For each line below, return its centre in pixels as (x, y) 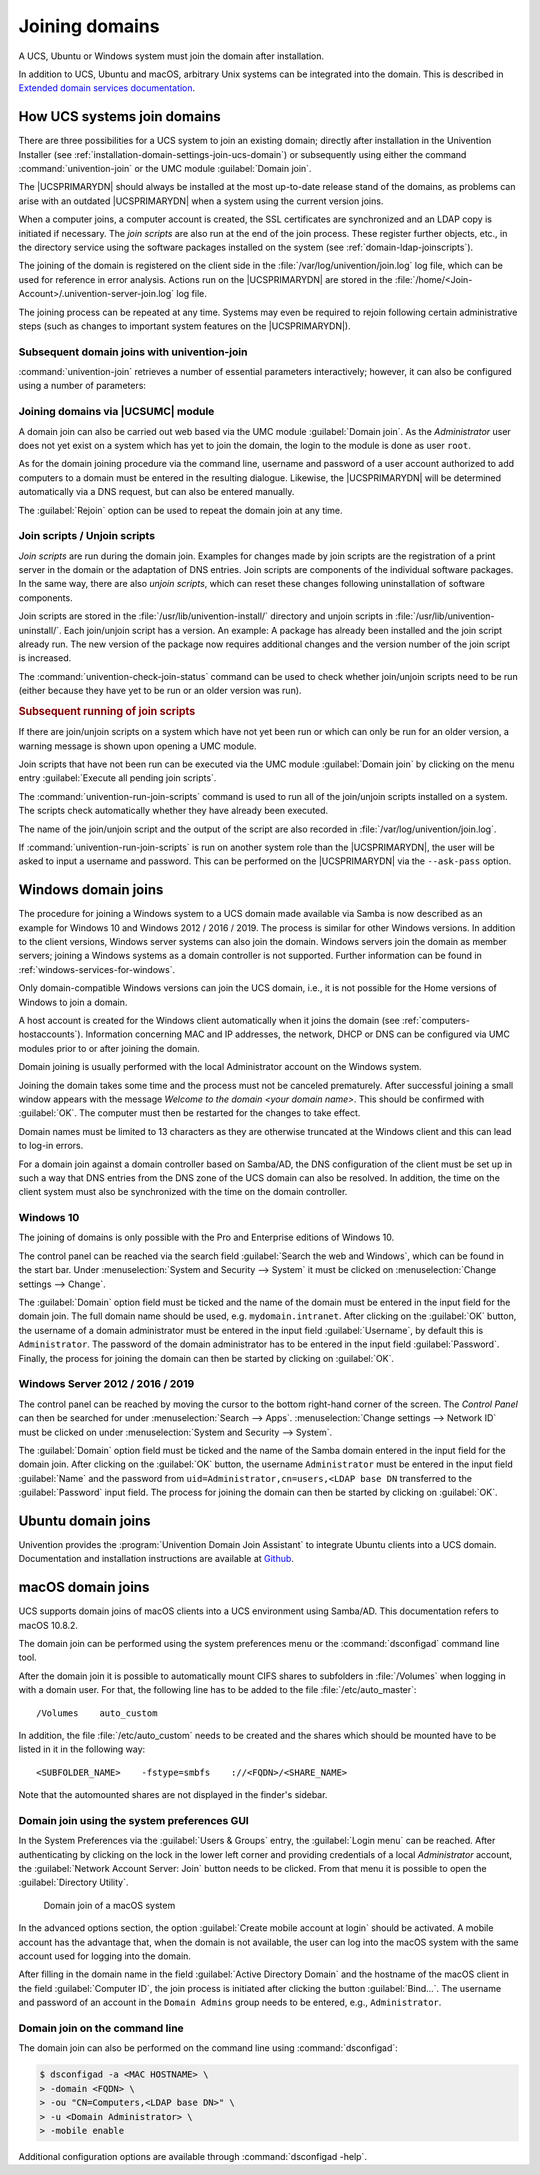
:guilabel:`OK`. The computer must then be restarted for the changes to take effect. (189, 1113)
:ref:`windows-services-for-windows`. (96, 969)
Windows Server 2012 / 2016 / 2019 (106, 1384)
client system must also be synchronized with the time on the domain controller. (183, 1192)
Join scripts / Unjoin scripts (86, 536)
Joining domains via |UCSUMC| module (116, 412)
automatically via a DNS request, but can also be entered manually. (156, 492)
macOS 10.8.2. (48, 1625)
